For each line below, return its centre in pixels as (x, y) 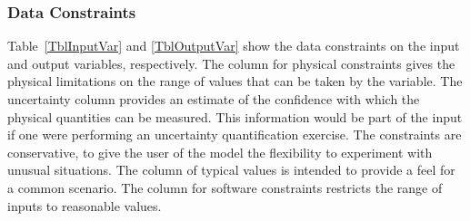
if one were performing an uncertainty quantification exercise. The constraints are (235, 135)
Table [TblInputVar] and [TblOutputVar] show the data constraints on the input (234, 46)
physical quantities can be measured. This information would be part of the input (235, 116)
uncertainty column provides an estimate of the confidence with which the (214, 99)
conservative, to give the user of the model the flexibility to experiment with (220, 152)
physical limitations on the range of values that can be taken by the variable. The (235, 81)
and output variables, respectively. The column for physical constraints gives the (231, 63)
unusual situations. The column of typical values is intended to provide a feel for (231, 170)
